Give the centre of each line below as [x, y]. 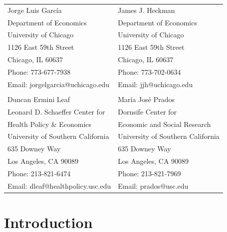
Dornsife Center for [147, 111]
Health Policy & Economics [50, 124]
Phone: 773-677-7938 [39, 71]
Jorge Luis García [35, 10]
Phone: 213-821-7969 [149, 173]
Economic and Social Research [164, 124]
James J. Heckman [146, 10]
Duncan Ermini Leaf [39, 99]
